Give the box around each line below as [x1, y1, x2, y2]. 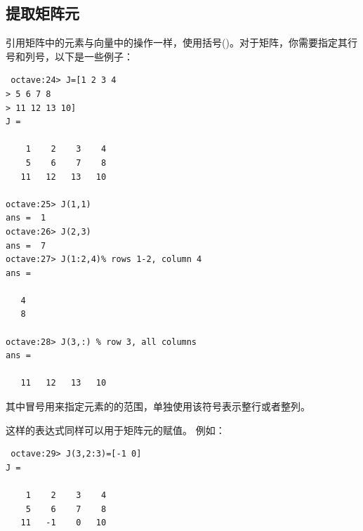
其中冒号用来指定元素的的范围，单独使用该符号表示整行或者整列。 [6, 399, 310, 414]
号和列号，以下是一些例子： [6, 48, 133, 63]
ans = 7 [6, 240, 46, 251]
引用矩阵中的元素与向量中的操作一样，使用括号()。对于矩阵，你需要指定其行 [6, 35, 357, 50]
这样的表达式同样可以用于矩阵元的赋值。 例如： [6, 422, 225, 437]
